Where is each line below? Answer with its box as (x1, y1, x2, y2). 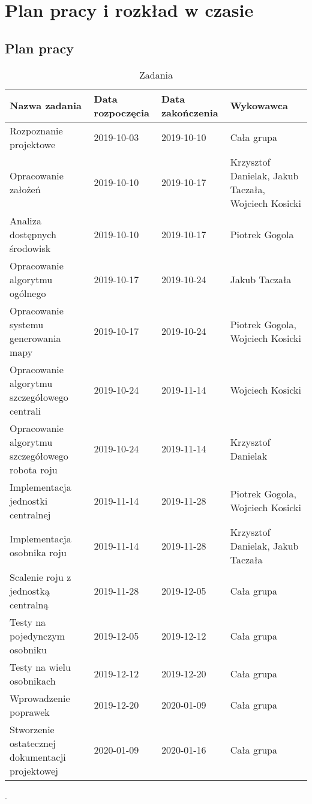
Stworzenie (10, 722, 55, 736)
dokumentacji (10, 749, 66, 764)
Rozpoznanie (10, 123, 63, 137)
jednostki (10, 493, 48, 508)
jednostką (10, 583, 50, 598)
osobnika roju (10, 545, 67, 560)
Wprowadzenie (10, 691, 70, 705)
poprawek (10, 704, 50, 719)
